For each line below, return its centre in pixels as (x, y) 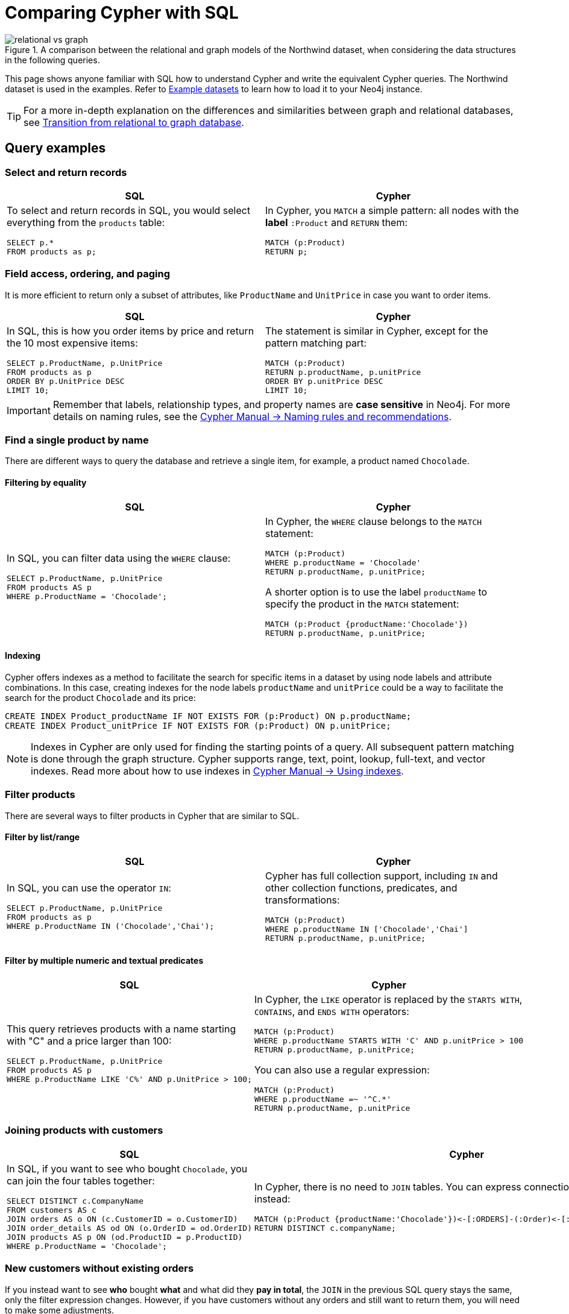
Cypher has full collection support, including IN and (382, 875)
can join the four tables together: (81, 1180)
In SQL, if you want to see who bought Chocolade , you (127, 1168)
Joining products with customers (84, 1130)
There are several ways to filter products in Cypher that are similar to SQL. (152, 816)
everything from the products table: (86, 222)
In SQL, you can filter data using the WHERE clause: (119, 558)
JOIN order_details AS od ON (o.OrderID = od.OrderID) (129, 1228)
